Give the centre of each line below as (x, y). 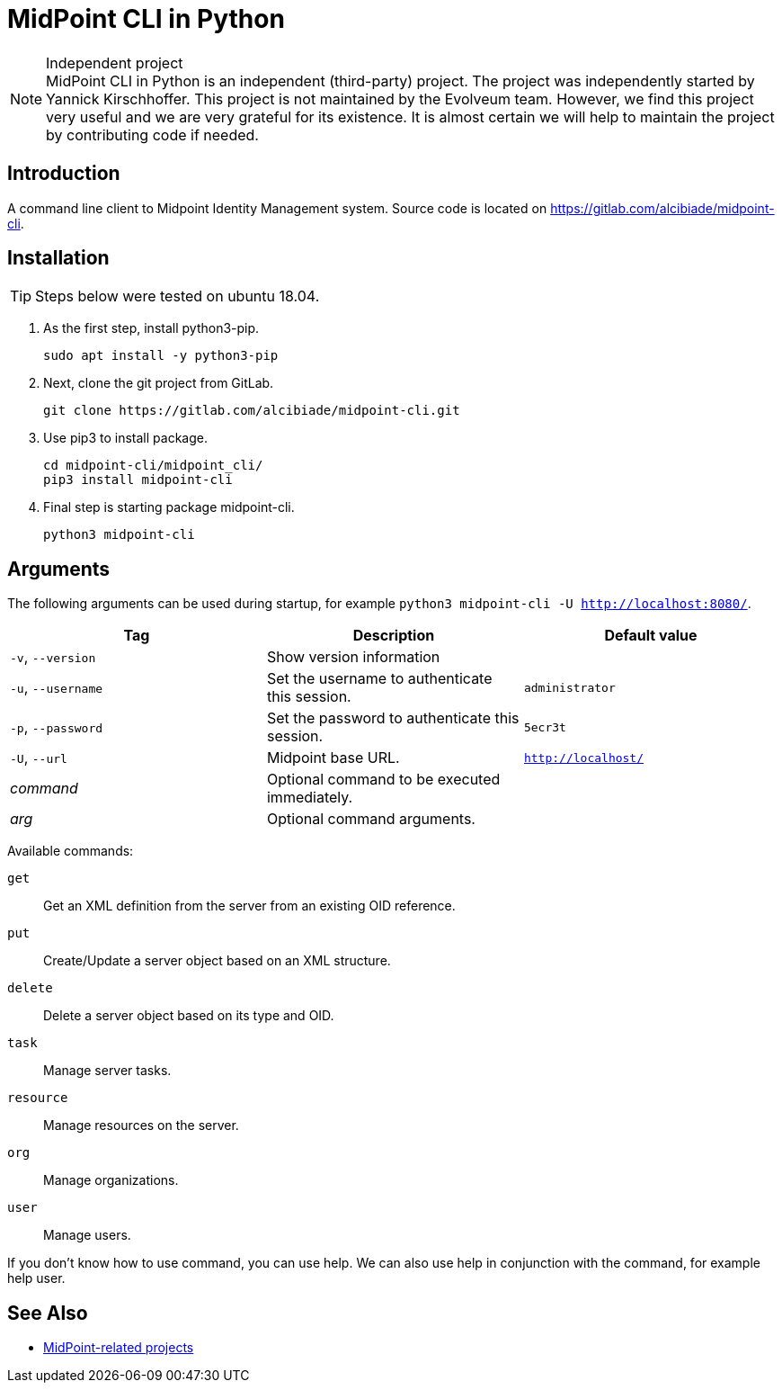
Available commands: (71, 851)
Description (394, 636)
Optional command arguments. (371, 819)
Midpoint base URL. (333, 758)
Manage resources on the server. (141, 1125)
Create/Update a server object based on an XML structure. (217, 961)
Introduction (64, 174)
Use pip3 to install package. (125, 438)
